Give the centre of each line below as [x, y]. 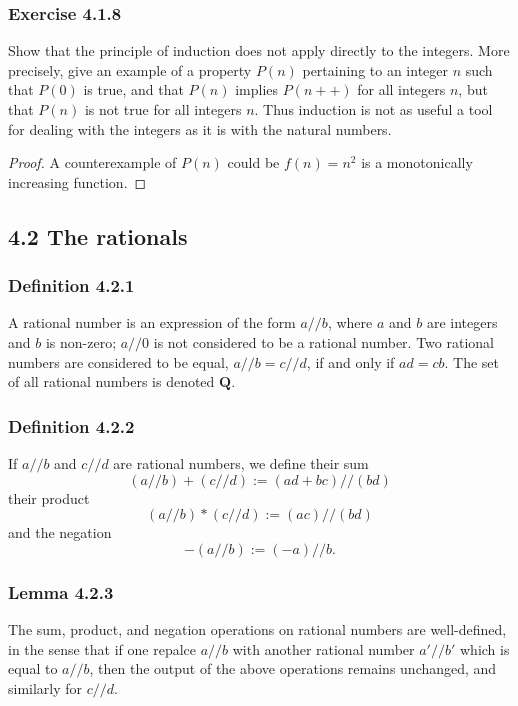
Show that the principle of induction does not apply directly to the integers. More [259, 50]
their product [49, 497]
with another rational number [323, 648]
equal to [33, 668]
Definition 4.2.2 [71, 425]
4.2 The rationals [98, 235]
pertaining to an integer [375, 69]
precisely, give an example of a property [130, 69]
